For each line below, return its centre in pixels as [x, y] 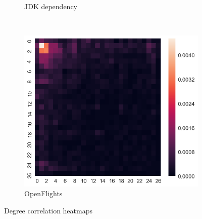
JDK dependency [51, 6]
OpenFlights [43, 193]
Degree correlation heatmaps [48, 210]
